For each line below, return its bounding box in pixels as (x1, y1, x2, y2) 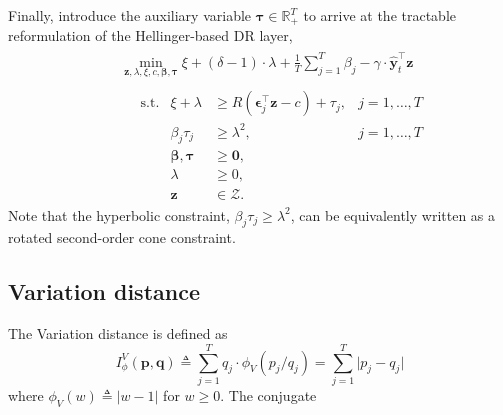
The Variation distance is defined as (8, 323, 228, 344)
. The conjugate (220, 384, 317, 405)
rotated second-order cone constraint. (8, 227, 236, 248)
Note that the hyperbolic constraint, (8, 204, 230, 225)
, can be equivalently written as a (290, 204, 496, 225)
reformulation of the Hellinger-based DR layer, (8, 25, 293, 46)
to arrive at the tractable (303, 5, 457, 25)
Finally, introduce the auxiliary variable (8, 5, 252, 25)
